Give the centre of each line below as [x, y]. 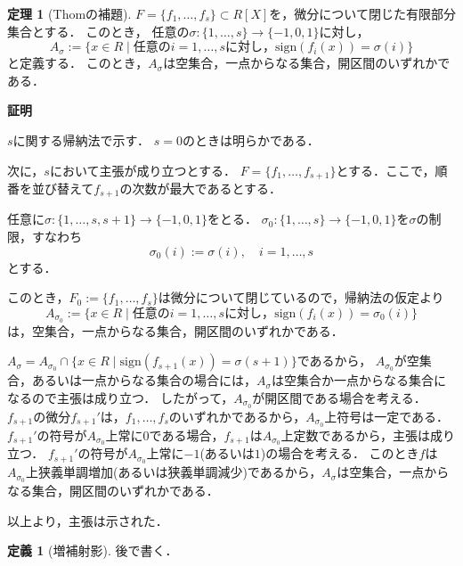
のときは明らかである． [251, 139]
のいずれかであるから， [237, 416]
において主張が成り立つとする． [143, 170]
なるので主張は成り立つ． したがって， [121, 397]
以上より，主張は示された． [88, 520]
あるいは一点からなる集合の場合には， [144, 380]
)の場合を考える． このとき [340, 453]
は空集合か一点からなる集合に [358, 380]
